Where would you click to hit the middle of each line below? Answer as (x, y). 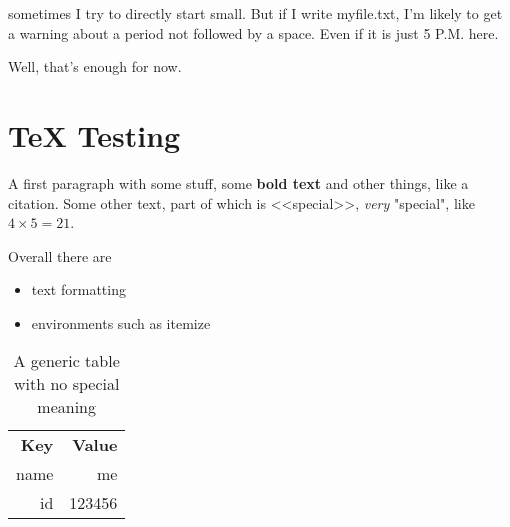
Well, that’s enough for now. (95, 66)
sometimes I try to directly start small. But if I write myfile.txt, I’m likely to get (255, 13)
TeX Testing (94, 134)
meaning (67, 407)
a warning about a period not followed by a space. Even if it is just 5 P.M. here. (253, 32)
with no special (66, 384)
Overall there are (60, 255)
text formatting (78, 289)
